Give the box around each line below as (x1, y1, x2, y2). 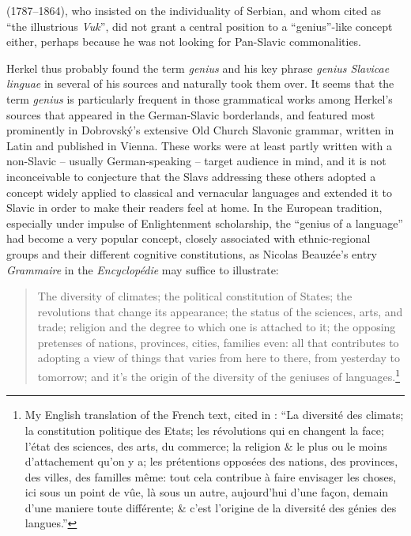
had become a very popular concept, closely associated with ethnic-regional (6, 230, 371, 247)
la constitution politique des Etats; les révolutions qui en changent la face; (25, 421, 384, 438)
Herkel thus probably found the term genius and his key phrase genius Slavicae (6, 59, 390, 76)
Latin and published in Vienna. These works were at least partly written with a (6, 137, 392, 153)
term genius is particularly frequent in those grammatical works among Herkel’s (6, 90, 393, 107)
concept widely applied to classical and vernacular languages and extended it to (6, 183, 392, 200)
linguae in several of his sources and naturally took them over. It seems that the (6, 75, 394, 92)
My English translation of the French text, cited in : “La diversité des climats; (25, 406, 404, 423)
